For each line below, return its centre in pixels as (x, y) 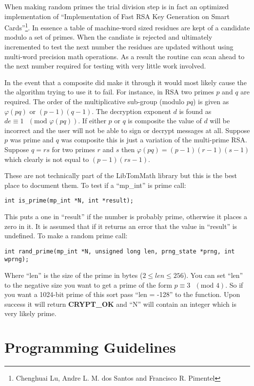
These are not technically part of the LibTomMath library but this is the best (121, 175)
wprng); (17, 260)
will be (220, 121)
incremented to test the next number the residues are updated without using (119, 47)
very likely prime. (30, 313)
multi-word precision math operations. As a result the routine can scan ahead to (125, 56)
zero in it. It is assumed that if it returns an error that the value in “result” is (121, 226)
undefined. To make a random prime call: (66, 236)
